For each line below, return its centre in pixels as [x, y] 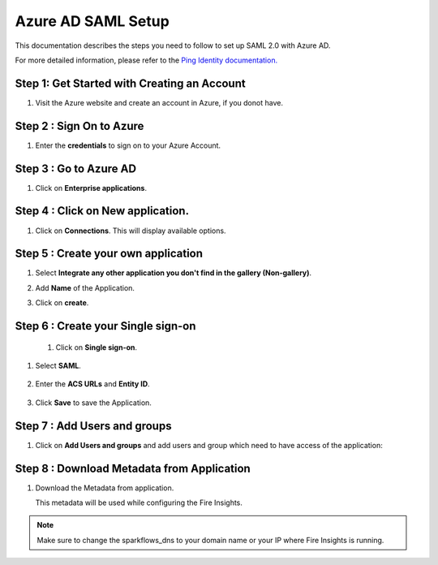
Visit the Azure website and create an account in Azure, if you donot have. [159, 102]
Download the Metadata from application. [105, 488]
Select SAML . [58, 366]
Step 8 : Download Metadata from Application [133, 468]
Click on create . [62, 303]
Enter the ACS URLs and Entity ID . [92, 384]
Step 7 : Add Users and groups [93, 426]
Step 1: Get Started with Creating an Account [131, 83]
